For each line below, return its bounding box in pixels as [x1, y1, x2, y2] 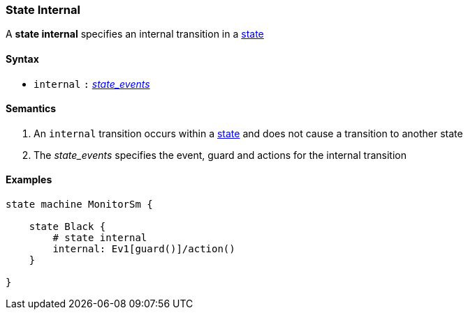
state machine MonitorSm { [6, 199, 153, 210]
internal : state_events [34, 77, 150, 90]
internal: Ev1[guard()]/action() [52, 243, 235, 255]
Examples [6, 174, 52, 186]
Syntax [6, 52, 39, 65]
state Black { [29, 221, 106, 233]
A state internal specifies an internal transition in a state [6, 28, 264, 40]
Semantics [6, 102, 57, 115]
